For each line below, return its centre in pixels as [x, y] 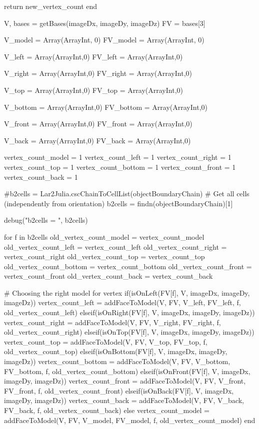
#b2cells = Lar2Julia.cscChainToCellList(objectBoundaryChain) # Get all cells [127, 194]
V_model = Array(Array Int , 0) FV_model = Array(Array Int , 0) [104, 40]
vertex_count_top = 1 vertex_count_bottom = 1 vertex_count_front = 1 [120, 167]
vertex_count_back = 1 [41, 177]
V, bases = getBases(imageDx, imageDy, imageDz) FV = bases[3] [105, 23]
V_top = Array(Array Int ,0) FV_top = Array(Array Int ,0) [93, 90]
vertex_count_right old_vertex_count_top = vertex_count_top [104, 256]
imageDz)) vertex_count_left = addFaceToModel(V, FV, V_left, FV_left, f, [122, 302]
